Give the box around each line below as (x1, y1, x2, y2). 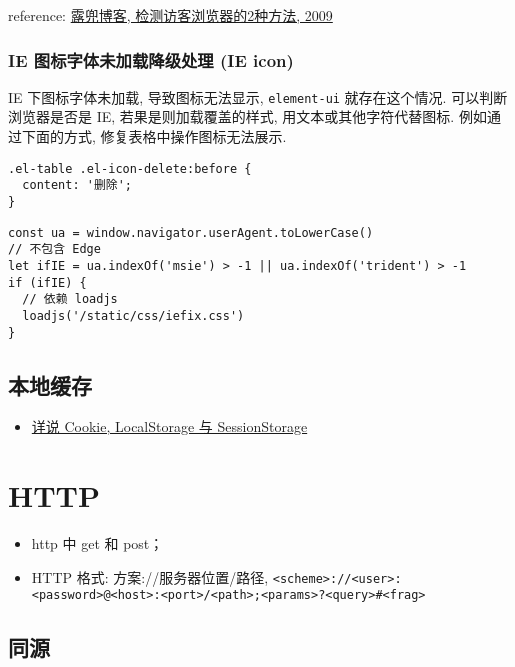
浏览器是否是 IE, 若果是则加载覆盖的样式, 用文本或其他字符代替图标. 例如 (8, 106, 487, 127)
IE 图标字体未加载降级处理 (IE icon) (8, 47, 294, 72)
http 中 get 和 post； (31, 533, 164, 554)
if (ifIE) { (8, 275, 87, 290)
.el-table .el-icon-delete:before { (8, 161, 252, 176)
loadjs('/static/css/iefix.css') (22, 308, 245, 323)
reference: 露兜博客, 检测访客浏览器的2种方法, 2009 (8, 5, 333, 25)
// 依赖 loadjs (22, 292, 118, 307)
